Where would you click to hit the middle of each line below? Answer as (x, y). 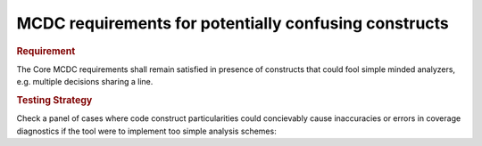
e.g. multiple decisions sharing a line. (85, 82)
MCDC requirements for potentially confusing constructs (233, 23)
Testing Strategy (54, 100)
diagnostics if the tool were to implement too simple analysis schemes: (146, 131)
